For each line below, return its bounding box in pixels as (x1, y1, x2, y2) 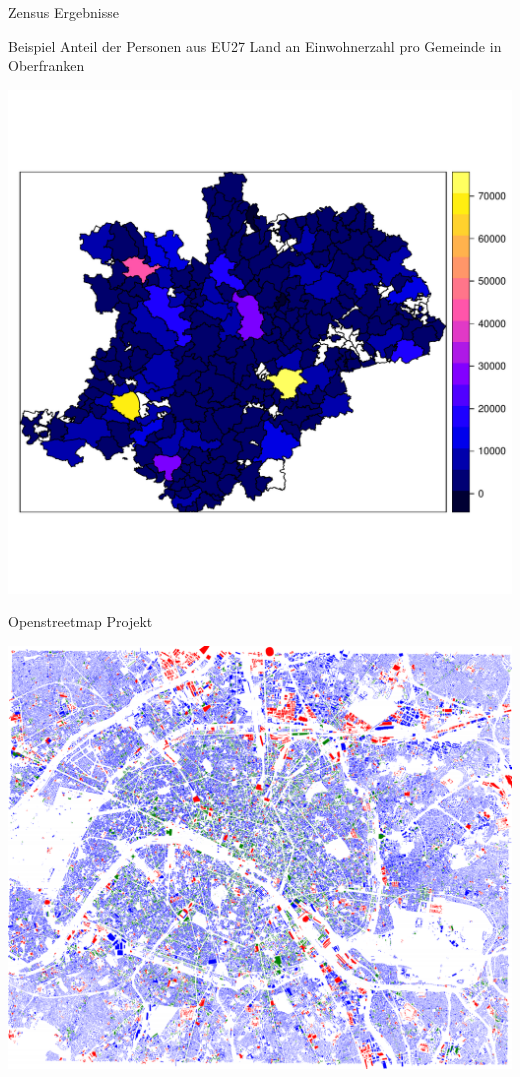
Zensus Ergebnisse (8, 2, 119, 22)
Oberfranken (8, 55, 85, 76)
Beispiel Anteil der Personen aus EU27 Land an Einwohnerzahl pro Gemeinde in (8, 35, 502, 56)
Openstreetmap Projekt (8, 611, 153, 632)
